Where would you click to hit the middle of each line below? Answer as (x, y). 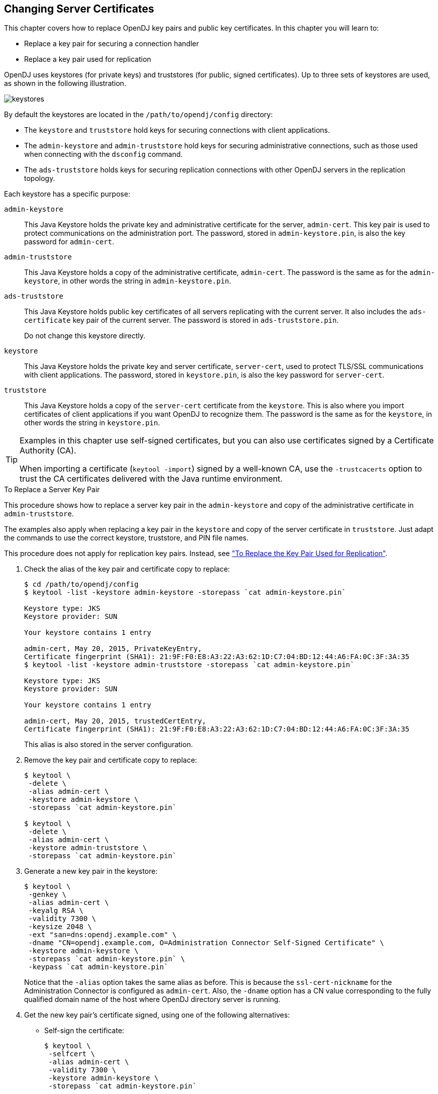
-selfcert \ (72, 1054)
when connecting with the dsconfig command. (103, 154)
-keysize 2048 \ (60, 927)
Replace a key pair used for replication (88, 59)
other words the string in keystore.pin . (92, 423)
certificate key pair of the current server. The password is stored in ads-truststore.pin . (182, 320)
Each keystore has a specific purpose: (67, 194)
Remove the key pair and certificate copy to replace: (111, 760)
